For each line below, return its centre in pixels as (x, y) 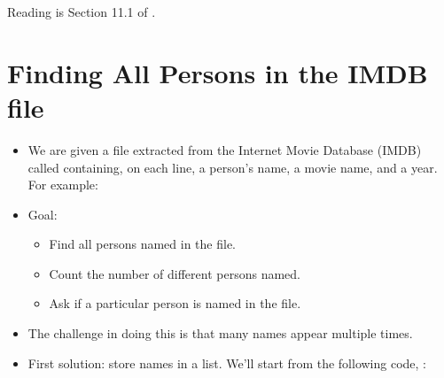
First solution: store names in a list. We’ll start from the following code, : (227, 363)
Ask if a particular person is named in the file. (175, 303)
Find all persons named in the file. (142, 244)
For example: (63, 185)
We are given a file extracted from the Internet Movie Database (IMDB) (225, 149)
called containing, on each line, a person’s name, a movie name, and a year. (233, 167)
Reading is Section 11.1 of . (82, 12)
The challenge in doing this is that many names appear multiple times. (220, 333)
